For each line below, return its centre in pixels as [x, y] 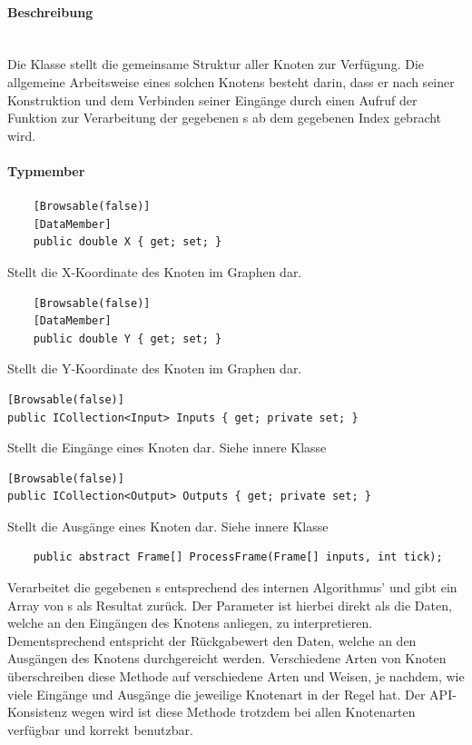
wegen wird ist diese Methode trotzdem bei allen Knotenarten [243, 712]
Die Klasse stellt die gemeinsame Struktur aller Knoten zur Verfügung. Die [216, 64]
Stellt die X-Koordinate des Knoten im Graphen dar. [155, 271]
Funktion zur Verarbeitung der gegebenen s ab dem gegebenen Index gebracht [225, 118]
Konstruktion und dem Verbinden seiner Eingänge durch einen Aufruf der [212, 99]
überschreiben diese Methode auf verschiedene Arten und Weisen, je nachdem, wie [236, 676]
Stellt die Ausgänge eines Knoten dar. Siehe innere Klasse [168, 526]
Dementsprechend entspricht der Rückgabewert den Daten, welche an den [212, 640]
